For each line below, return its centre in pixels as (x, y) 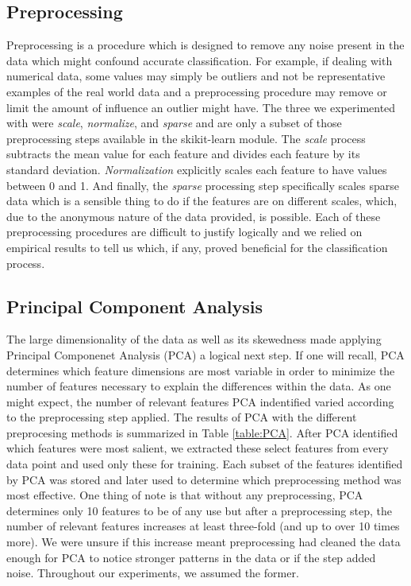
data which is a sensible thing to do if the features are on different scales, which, (202, 201)
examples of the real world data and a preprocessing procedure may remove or (197, 91)
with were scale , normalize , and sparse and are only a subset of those (174, 123)
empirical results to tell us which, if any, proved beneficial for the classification (197, 247)
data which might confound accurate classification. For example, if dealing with (200, 60)
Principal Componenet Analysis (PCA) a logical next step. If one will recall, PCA (205, 354)
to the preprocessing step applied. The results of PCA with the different (182, 417)
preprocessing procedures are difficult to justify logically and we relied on (184, 232)
